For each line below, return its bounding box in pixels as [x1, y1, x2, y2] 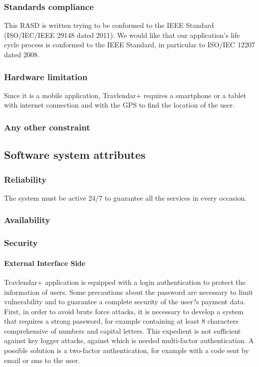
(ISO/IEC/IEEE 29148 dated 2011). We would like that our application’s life [4, 29, 240, 40]
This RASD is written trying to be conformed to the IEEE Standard [4, 20, 214, 30]
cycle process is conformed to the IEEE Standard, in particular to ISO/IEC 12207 [4, 39, 255, 50]
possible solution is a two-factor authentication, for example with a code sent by [4, 345, 249, 356]
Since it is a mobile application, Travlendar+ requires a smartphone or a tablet [4, 90, 247, 100]
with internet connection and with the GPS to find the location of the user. [4, 100, 235, 110]
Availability [4, 214, 50, 226]
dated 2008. [4, 49, 39, 59]
